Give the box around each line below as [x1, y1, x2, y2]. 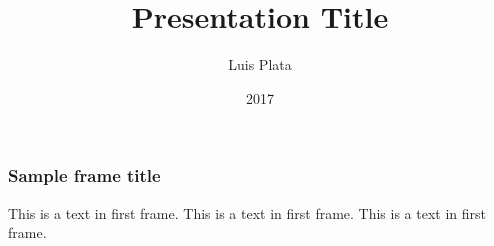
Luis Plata [228, 54, 292, 75]
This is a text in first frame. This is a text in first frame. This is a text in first [8, 202, 487, 223]
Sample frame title [8, 163, 161, 188]
